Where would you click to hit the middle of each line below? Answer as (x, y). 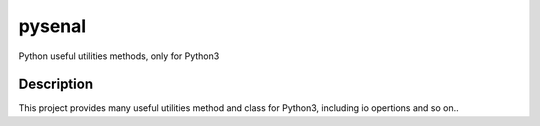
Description (56, 84)
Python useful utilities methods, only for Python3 (119, 56)
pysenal (52, 26)
